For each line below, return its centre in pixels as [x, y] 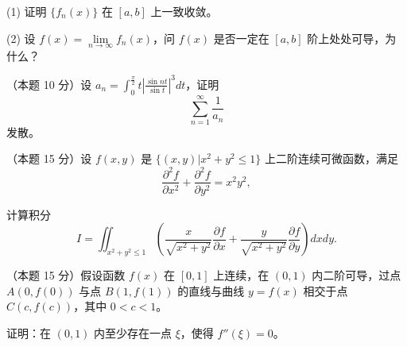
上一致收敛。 [184, 11]
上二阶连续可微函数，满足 [332, 158]
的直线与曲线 [211, 290]
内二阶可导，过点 [357, 275]
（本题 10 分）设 [49, 84]
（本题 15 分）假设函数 [66, 275]
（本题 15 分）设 [49, 158]
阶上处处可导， [346, 38]
